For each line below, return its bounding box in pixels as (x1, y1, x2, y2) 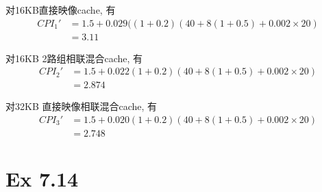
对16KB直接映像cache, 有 (5, 3, 116, 16)
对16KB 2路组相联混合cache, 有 (5, 51, 143, 65)
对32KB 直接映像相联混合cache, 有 (5, 99, 158, 113)
